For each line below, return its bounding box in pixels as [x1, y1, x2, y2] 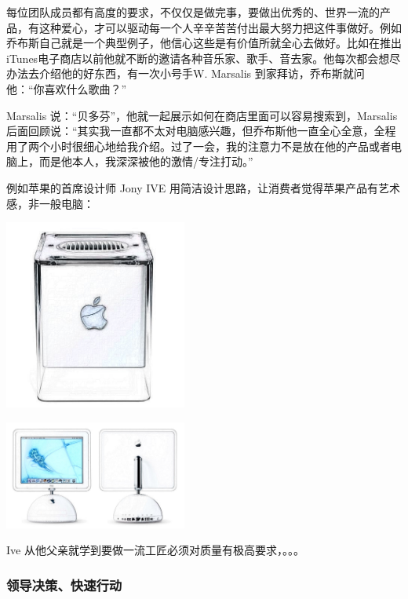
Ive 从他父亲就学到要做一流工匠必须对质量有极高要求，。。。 [6, 542, 304, 558]
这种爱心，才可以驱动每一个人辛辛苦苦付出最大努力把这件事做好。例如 [38, 19, 402, 35]
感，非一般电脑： [6, 195, 94, 211]
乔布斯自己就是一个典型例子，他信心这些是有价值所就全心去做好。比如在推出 [6, 35, 402, 51]
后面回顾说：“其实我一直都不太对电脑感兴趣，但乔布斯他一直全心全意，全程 [6, 122, 396, 139]
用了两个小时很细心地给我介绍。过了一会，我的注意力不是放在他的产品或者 [6, 137, 391, 154]
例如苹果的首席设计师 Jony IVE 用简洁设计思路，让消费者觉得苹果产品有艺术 [6, 179, 401, 195]
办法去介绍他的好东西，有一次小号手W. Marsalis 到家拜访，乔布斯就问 [6, 65, 365, 82]
